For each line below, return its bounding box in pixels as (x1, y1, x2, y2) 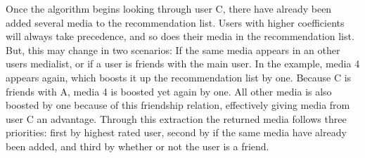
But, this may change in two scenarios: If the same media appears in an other (6, 42, 340, 57)
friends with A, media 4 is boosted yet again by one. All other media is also (6, 84, 332, 98)
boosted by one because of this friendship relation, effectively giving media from (6, 98, 350, 112)
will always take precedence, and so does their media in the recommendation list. (6, 29, 354, 44)
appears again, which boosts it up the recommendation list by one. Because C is (6, 70, 352, 84)
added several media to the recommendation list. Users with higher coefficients (6, 15, 345, 29)
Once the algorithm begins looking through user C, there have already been (6, 1, 332, 15)
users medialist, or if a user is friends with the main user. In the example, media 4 (6, 56, 360, 71)
